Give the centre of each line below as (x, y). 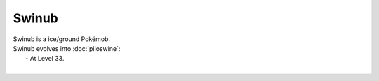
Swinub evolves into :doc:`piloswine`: (67, 48)
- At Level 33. (45, 59)
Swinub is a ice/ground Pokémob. (62, 39)
